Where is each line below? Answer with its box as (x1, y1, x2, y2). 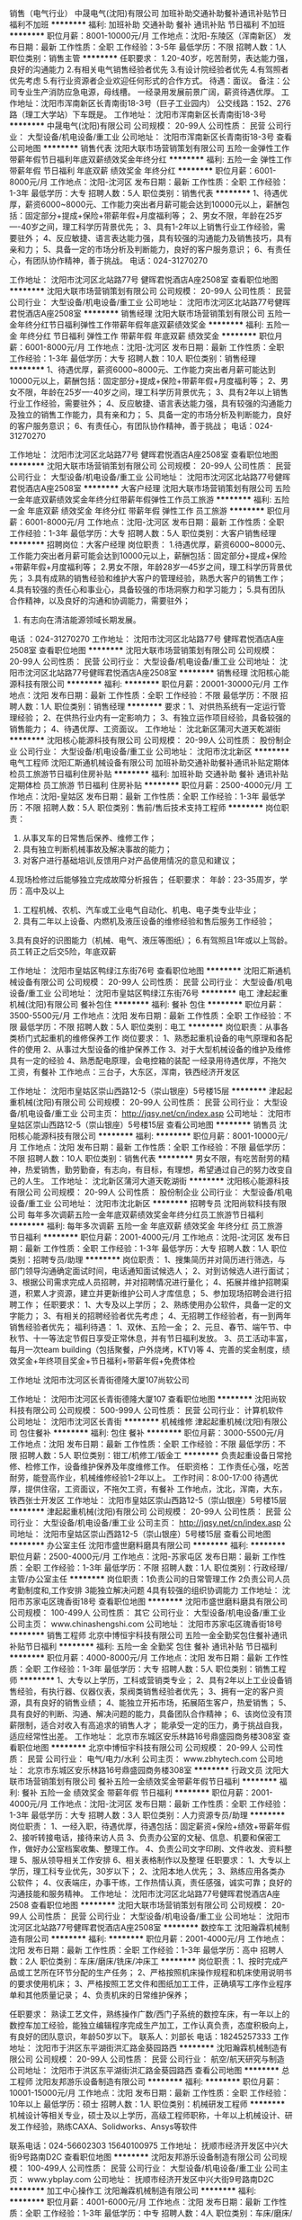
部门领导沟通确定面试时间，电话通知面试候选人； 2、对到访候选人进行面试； (9, 1266, 292, 1276)
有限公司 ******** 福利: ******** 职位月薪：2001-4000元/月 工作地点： (16, 1933, 288, 1944)
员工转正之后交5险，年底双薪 (9, 946, 117, 956)
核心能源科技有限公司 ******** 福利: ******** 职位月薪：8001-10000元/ (16, 1131, 289, 1141)
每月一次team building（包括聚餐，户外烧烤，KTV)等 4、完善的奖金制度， (9, 1344, 283, 1355)
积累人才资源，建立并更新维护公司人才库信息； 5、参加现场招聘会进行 (24, 1288, 285, 1298)
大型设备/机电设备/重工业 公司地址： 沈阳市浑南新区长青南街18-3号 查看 (26, 131, 293, 142)
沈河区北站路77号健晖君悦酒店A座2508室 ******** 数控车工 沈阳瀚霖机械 (9, 1922, 282, 1932)
